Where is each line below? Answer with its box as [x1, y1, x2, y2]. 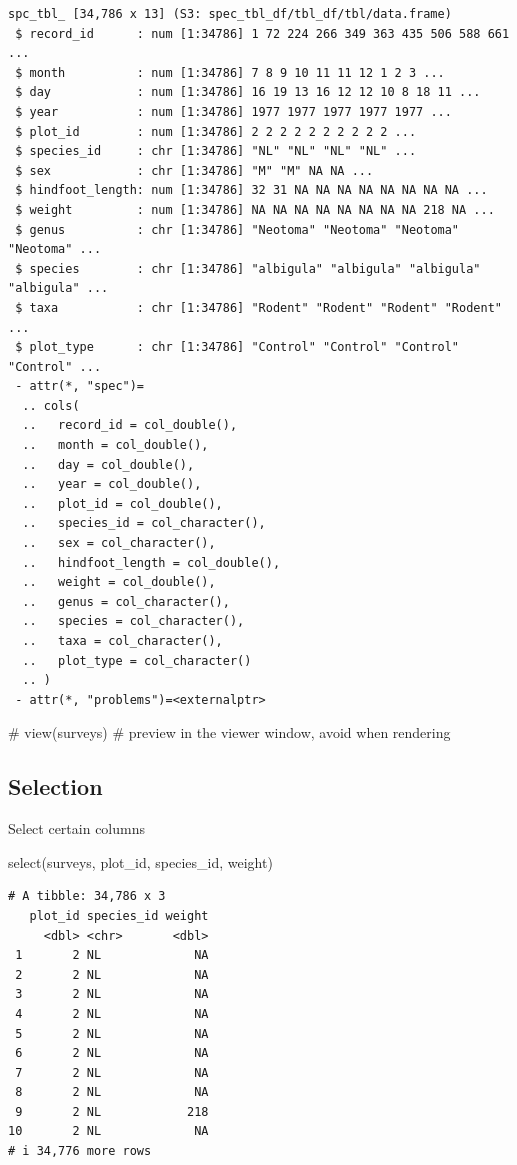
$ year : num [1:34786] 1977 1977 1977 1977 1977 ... [15, 104, 452, 119]
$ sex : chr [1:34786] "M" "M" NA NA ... [15, 163, 374, 178]
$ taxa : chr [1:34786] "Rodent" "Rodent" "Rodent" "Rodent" [15, 300, 502, 315]
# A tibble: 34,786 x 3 [8, 889, 166, 904]
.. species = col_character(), [22, 614, 245, 629]
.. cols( [22, 398, 80, 413]
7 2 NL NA [15, 1065, 209, 1080]
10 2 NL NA [8, 1124, 209, 1139]
